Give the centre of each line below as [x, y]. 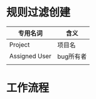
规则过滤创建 [39, 12]
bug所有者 [72, 56]
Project [20, 44]
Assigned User [30, 56]
